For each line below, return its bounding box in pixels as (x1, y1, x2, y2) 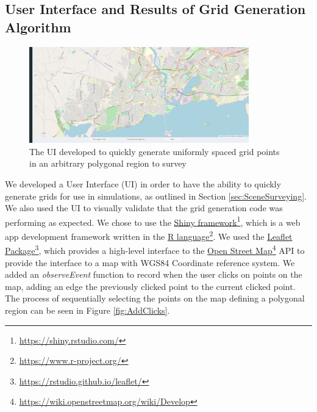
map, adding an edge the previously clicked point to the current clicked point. (5, 280, 296, 292)
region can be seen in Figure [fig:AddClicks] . (5, 303, 170, 316)
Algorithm (5, 17, 71, 36)
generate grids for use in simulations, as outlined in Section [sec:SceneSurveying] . (5, 189, 307, 202)
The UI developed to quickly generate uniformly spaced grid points (29, 145, 280, 157)
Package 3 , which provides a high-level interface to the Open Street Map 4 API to (5, 242, 305, 256)
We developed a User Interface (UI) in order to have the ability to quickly (5, 178, 281, 190)
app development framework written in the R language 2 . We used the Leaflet (5, 228, 293, 242)
